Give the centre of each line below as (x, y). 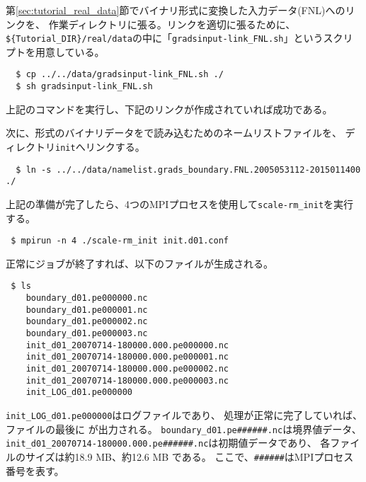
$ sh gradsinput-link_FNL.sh (84, 87)
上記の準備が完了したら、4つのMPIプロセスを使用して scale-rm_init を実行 (180, 203)
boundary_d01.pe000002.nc (87, 322)
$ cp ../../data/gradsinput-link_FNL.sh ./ (120, 75)
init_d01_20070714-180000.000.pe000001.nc (127, 357)
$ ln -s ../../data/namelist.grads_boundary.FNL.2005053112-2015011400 (188, 170)
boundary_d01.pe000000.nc (87, 298)
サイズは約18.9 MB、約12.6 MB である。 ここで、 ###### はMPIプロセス (189, 456)
